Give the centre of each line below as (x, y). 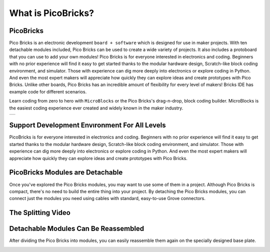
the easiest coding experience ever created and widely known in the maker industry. (96, 108)
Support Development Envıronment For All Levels (87, 125)
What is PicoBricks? (52, 13)
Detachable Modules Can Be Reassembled (77, 229)
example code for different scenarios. (48, 91)
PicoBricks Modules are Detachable (66, 172)
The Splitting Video (40, 213)
